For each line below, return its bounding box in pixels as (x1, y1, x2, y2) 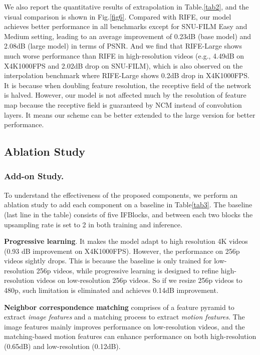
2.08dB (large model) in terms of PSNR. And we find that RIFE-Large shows (4, 41, 242, 51)
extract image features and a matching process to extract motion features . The (4, 311, 245, 322)
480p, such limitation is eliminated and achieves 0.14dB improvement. (4, 285, 218, 295)
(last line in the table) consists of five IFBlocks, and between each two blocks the (4, 209, 253, 219)
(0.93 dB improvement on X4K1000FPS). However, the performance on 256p (4, 245, 240, 256)
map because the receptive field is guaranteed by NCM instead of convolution (4, 99, 242, 110)
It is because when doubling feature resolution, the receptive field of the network (4, 80, 251, 90)
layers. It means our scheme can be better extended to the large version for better (4, 109, 255, 120)
